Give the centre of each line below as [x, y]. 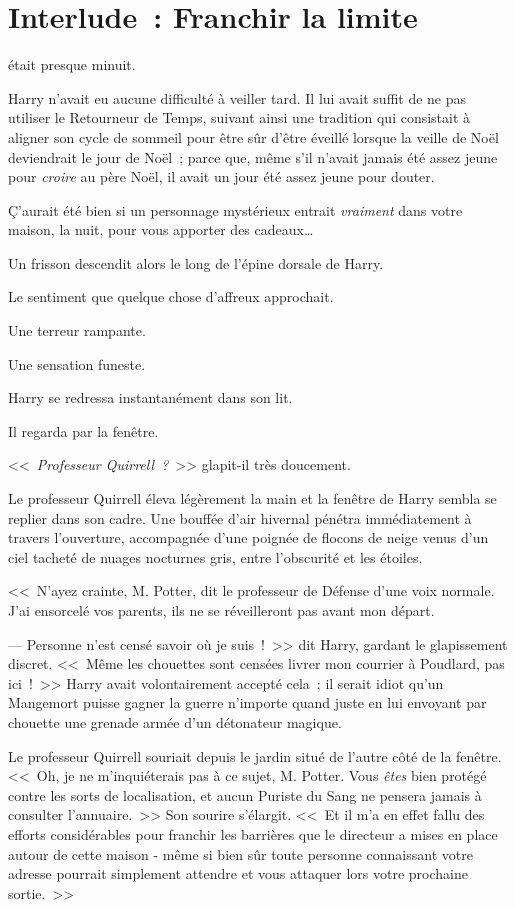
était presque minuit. [72, 64]
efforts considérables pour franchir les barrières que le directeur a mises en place [253, 833]
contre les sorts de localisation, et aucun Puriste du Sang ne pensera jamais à [245, 794]
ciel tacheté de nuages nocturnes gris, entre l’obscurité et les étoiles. [215, 556]
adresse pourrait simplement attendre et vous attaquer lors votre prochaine [238, 873]
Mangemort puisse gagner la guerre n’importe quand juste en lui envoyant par [247, 702]
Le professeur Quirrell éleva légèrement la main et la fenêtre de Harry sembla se [252, 498]
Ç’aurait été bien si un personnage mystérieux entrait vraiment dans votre [235, 209]
